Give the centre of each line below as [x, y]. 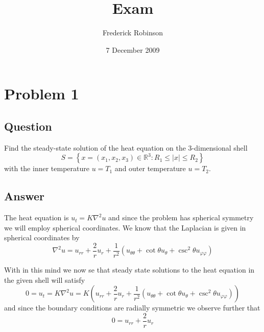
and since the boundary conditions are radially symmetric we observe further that [132, 308]
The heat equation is [37, 217]
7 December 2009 [133, 49]
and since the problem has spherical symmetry [181, 217]
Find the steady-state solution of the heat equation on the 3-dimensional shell [126, 147]
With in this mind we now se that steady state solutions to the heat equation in [129, 269]
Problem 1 [42, 94]
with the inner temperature [47, 168]
